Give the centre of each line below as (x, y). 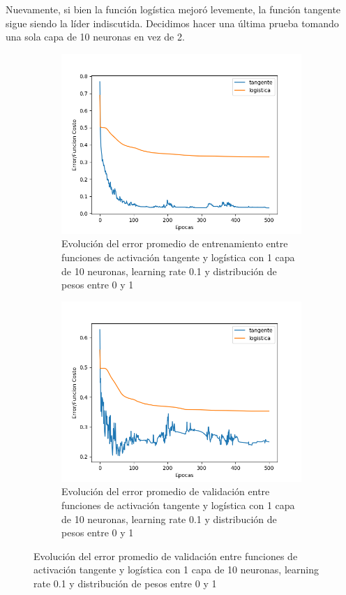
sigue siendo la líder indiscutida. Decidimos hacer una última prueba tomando (172, 23)
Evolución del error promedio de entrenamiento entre (175, 243)
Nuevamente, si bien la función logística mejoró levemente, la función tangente (173, 9)
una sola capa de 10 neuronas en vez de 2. (95, 37)
